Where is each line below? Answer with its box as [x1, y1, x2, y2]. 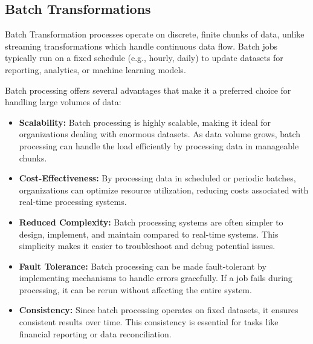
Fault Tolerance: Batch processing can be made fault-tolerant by [19, 259, 266, 272]
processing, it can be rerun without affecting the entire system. [19, 283, 252, 296]
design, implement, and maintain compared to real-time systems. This [19, 227, 279, 240]
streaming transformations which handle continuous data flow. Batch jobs [5, 39, 278, 52]
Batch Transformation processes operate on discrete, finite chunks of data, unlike [5, 28, 305, 41]
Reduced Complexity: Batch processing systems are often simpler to [19, 215, 283, 228]
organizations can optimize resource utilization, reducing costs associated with [19, 183, 309, 196]
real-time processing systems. [19, 195, 127, 208]
